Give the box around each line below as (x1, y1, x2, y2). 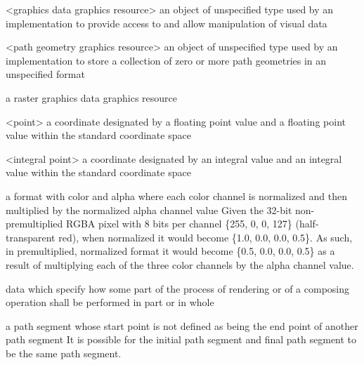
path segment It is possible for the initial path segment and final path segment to (6, 332, 357, 347)
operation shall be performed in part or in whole (6, 295, 214, 310)
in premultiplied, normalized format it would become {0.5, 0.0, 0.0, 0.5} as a (6, 244, 335, 258)
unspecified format (6, 67, 85, 81)
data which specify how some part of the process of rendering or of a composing (6, 281, 350, 296)
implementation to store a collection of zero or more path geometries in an (6, 53, 327, 67)
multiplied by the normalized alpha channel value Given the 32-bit (6, 202, 292, 217)
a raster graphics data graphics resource (6, 90, 177, 105)
